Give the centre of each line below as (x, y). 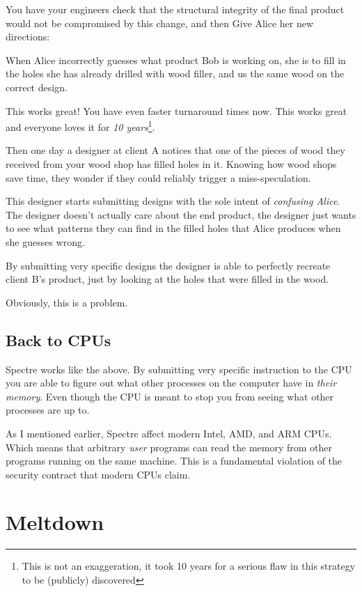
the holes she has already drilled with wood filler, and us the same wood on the (175, 73)
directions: (28, 37)
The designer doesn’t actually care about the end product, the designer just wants (181, 214)
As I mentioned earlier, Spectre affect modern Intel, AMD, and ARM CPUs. (169, 433)
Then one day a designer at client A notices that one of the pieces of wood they (175, 150)
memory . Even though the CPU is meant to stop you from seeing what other (170, 396)
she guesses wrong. (45, 241)
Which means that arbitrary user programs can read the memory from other (169, 447)
